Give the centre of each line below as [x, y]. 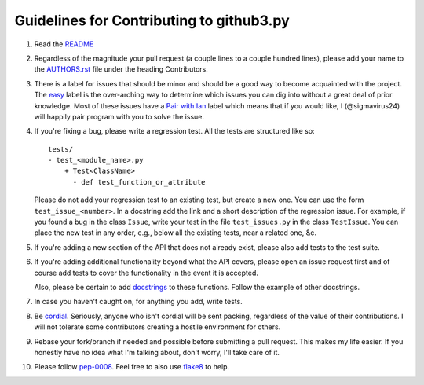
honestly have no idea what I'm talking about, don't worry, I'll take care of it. [157, 352]
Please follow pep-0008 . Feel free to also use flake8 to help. [132, 367]
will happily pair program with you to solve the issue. [119, 116]
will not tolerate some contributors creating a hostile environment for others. [157, 327]
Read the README [64, 44]
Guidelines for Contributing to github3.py [152, 20]
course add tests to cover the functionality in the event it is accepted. [146, 273]
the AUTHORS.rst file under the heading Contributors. [121, 69]
